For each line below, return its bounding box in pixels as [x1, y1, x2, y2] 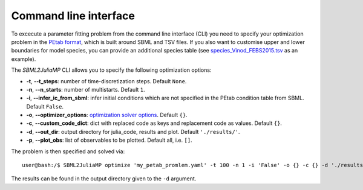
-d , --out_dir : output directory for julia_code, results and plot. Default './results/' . [26, 128, 240, 135]
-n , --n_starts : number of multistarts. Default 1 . [26, 86, 145, 93]
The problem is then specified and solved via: [11, 148, 125, 155]
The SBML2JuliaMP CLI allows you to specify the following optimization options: [11, 66, 212, 74]
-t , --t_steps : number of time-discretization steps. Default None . [26, 77, 187, 84]
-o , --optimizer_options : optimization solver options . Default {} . [26, 112, 188, 119]
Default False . [26, 103, 64, 110]
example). [11, 55, 36, 63]
